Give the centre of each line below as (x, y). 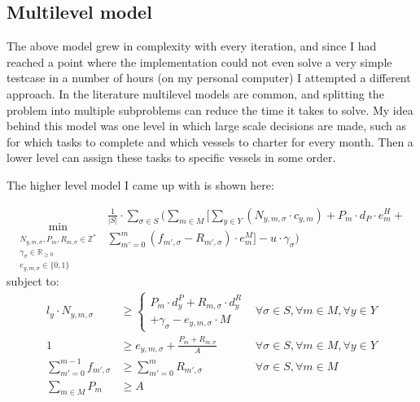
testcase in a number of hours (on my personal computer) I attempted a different (209, 78)
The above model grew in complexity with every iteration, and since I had (192, 46)
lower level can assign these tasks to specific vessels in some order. (171, 157)
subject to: (33, 281)
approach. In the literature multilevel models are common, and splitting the (195, 93)
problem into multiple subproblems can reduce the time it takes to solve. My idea (210, 109)
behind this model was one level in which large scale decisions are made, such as (206, 126)
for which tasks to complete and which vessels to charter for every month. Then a (210, 141)
